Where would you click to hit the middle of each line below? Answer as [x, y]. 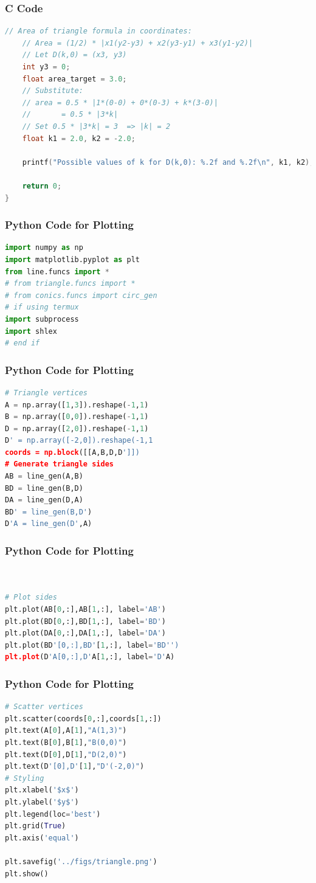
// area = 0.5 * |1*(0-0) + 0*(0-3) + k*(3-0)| [120, 102]
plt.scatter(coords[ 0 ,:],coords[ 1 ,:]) [83, 719]
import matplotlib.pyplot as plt [72, 259]
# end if [22, 343]
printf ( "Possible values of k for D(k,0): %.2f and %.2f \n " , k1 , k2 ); [168, 162]
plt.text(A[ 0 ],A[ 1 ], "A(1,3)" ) [66, 731]
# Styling [25, 778]
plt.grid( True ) [36, 826]
